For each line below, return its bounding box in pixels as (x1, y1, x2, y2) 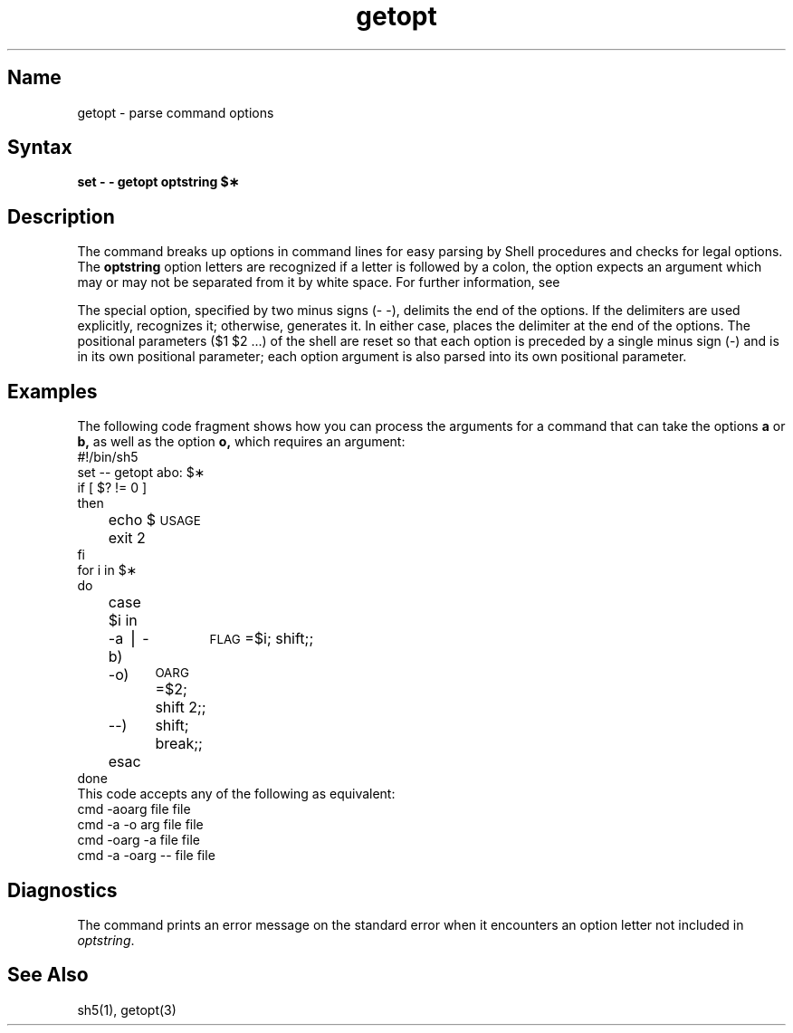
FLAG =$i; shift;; (209, 629, 314, 648)
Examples (7, 379, 98, 403)
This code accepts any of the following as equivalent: (77, 786, 396, 802)
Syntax (7, 136, 72, 159)
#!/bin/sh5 (77, 449, 139, 465)
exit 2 (108, 529, 146, 548)
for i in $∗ (77, 562, 138, 579)
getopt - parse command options (77, 104, 274, 120)
